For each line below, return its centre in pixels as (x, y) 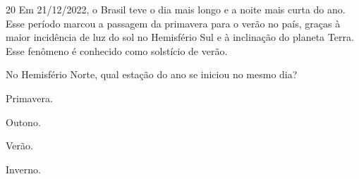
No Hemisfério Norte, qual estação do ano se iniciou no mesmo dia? (152, 74)
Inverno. (23, 169)
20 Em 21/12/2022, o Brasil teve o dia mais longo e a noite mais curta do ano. (176, 9)
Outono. (23, 122)
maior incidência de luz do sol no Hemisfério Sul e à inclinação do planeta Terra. (180, 37)
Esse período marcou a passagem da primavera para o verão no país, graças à (173, 23)
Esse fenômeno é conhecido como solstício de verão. (117, 50)
